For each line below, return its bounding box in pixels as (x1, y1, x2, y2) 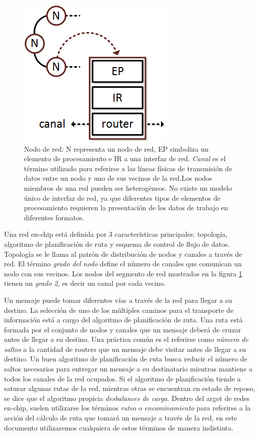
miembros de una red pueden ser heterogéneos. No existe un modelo (24, 182, 232, 193)
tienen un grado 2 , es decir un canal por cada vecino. (4, 278, 166, 288)
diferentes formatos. (24, 212, 84, 222)
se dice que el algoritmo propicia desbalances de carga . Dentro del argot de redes (4, 392, 250, 403)
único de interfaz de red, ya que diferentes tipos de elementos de (24, 192, 220, 203)
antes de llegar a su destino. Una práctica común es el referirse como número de (4, 334, 248, 344)
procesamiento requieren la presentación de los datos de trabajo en (24, 202, 228, 213)
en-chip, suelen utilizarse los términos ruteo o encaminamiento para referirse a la (4, 402, 251, 413)
